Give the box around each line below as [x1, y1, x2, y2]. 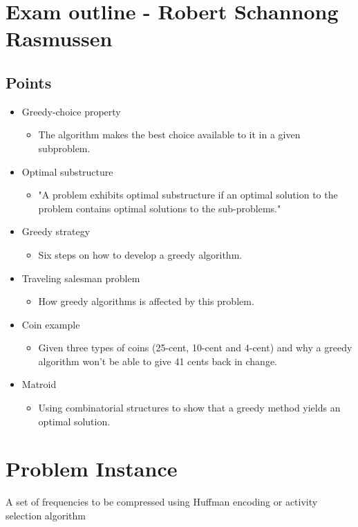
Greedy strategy [21, 224, 91, 239]
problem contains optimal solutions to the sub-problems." [38, 201, 281, 215]
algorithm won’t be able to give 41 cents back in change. [38, 353, 278, 368]
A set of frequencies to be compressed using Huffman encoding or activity [6, 494, 318, 509]
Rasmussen [6, 24, 113, 53]
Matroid [21, 377, 57, 391]
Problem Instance [6, 454, 178, 483]
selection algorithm [6, 508, 86, 522]
